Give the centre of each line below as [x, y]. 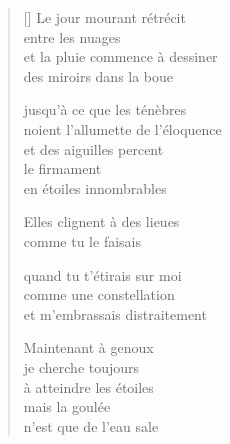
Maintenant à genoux [88, 347]
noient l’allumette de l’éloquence [122, 128]
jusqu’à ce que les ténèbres [105, 109]
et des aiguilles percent [93, 148]
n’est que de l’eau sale [91, 425]
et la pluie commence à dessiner [120, 56]
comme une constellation [99, 294]
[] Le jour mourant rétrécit [104, 17]
